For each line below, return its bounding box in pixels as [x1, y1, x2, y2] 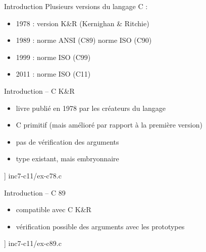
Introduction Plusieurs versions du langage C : [4, 1, 148, 11]
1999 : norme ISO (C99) [16, 51, 91, 62]
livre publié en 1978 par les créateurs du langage [16, 102, 166, 113]
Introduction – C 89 [4, 187, 66, 198]
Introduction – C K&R [4, 85, 75, 96]
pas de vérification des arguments [16, 136, 119, 147]
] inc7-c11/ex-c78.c [4, 170, 62, 180]
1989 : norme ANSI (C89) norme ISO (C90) [16, 35, 152, 45]
